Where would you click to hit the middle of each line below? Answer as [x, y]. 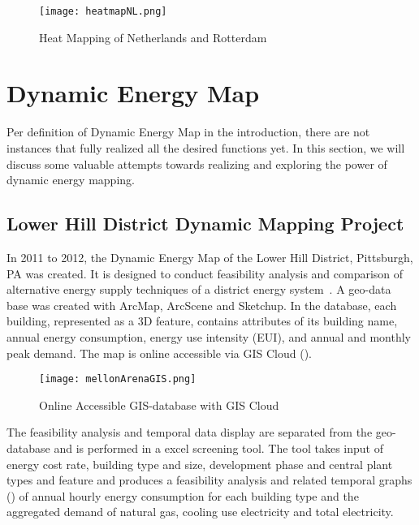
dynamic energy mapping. [71, 180]
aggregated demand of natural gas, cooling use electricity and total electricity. [200, 512]
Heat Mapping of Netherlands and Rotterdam [153, 37]
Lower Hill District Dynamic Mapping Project [205, 224]
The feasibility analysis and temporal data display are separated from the [190, 432]
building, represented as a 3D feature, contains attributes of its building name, [202, 321]
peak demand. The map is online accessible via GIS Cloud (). [159, 353]
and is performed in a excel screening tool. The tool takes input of [218, 448]
